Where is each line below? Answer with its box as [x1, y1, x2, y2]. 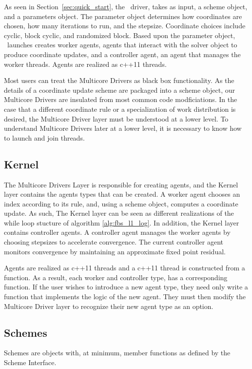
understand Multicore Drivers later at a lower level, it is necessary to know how [4, 123, 242, 133]
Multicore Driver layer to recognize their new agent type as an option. [4, 301, 213, 311]
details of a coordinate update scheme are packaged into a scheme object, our [4, 84, 235, 95]
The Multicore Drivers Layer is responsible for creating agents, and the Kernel [4, 179, 238, 189]
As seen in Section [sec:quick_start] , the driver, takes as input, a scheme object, [4, 1, 248, 11]
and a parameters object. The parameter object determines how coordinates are [4, 11, 242, 21]
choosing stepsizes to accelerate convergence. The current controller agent [4, 237, 224, 247]
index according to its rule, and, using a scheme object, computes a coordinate [4, 198, 238, 208]
